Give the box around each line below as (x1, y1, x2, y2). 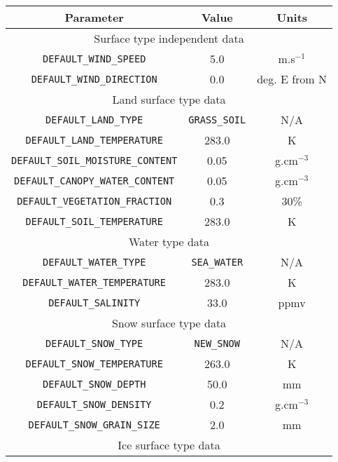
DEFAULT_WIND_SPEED (43, 53, 146, 64)
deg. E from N (257, 71, 328, 87)
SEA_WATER (191, 256, 244, 268)
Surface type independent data (94, 30, 244, 46)
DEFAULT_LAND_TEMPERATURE (25, 134, 163, 146)
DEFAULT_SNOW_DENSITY (36, 398, 152, 410)
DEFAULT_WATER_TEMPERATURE (22, 276, 166, 288)
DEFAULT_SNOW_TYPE (45, 337, 143, 349)
